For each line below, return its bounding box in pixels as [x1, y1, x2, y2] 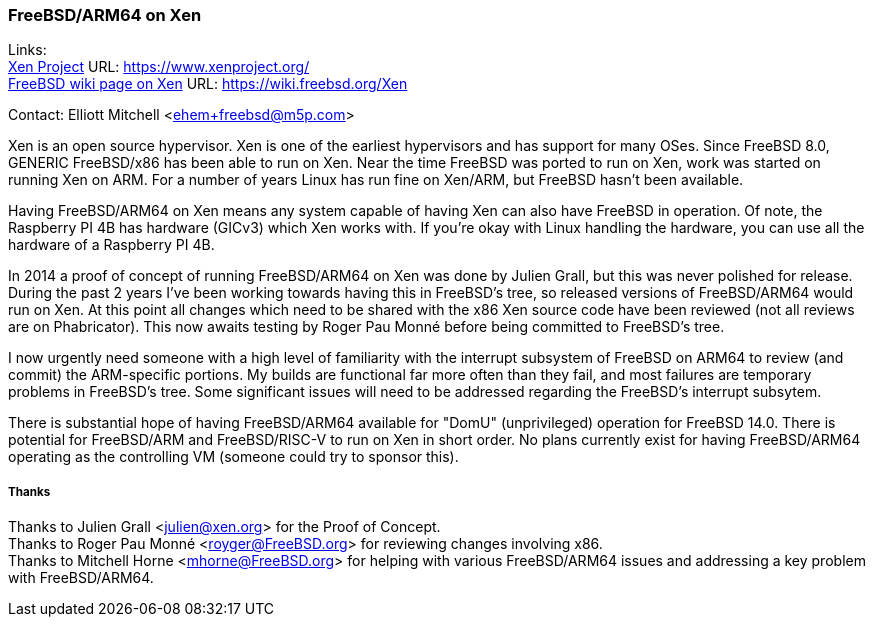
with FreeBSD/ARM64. [8, 569, 154, 587]
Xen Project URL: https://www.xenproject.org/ [8, 58, 310, 76]
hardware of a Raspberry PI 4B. [8, 236, 215, 254]
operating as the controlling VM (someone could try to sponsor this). [8, 448, 459, 466]
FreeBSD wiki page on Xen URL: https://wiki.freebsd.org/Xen [8, 75, 408, 93]
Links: [8, 41, 47, 59]
